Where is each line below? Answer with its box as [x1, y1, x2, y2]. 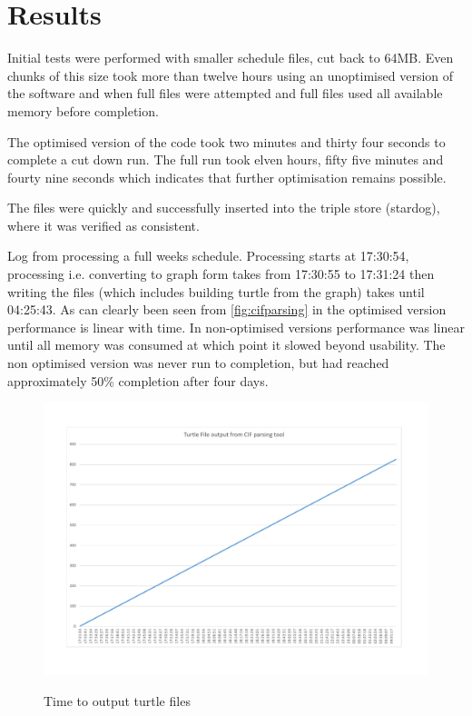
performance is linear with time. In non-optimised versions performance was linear [7, 317, 465, 336]
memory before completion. [7, 101, 159, 120]
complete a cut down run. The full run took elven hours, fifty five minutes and [7, 150, 444, 169]
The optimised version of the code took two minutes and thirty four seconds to [7, 132, 446, 151]
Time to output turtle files [44, 691, 191, 710]
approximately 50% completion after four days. [7, 371, 269, 390]
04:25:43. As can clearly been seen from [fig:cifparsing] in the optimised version [7, 300, 447, 319]
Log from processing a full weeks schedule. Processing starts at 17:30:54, [7, 246, 409, 265]
